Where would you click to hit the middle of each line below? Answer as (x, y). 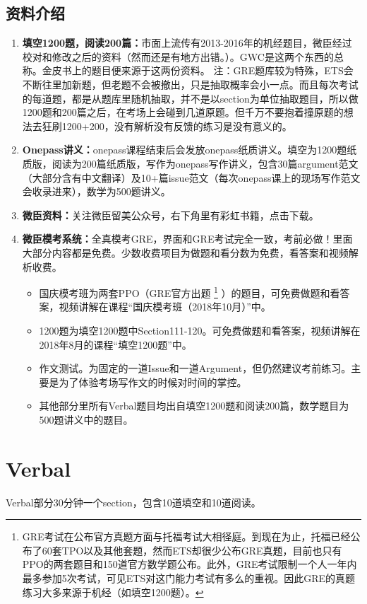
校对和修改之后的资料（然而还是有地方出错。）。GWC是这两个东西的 (178, 56)
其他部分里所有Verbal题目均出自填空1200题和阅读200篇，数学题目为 (194, 406)
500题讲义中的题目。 (86, 419)
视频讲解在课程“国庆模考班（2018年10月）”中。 (165, 307)
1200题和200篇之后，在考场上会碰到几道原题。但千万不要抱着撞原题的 (183, 112)
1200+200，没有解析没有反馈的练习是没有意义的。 (177, 126)
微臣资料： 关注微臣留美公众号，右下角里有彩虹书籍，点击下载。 (170, 215)
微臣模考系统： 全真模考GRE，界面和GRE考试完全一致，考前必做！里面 (187, 239)
